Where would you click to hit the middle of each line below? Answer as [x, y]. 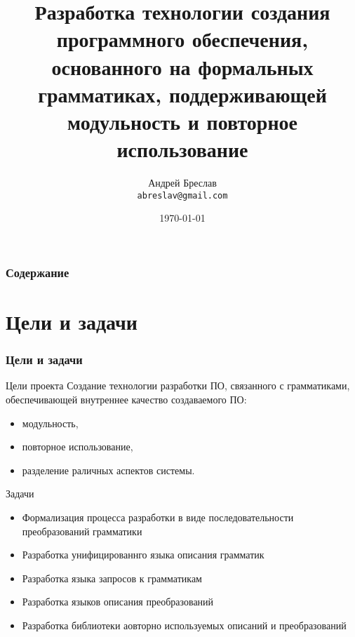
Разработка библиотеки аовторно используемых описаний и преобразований [184, 625]
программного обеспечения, [182, 39]
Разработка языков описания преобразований [118, 602]
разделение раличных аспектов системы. [108, 470]
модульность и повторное [182, 121]
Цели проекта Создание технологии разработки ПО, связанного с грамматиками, [178, 385]
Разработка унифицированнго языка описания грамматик [143, 555]
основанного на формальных [182, 66]
